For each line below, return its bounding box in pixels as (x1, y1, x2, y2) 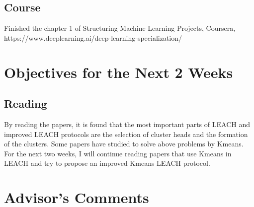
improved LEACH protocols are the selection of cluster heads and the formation (4, 129, 248, 139)
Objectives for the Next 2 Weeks (4, 62, 233, 82)
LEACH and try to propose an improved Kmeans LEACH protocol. (4, 158, 210, 168)
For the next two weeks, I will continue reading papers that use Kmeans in (4, 148, 232, 158)
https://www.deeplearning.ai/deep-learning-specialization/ (4, 32, 182, 43)
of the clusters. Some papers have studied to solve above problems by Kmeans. (4, 138, 244, 149)
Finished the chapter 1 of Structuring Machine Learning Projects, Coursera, (4, 23, 236, 33)
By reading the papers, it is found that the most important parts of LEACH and (4, 119, 250, 129)
